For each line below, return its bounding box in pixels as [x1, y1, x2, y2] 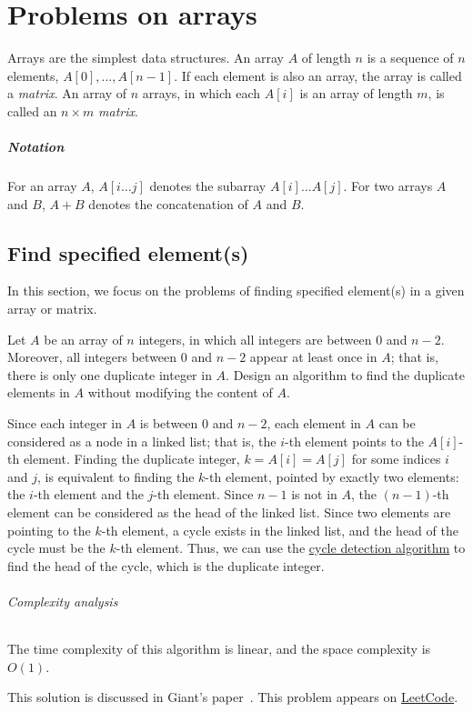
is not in [291, 485, 337, 504]
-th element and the [33, 485, 144, 504]
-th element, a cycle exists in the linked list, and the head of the [101, 520, 458, 539]
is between [139, 414, 198, 433]
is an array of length [299, 84, 413, 103]
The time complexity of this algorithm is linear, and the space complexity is [7, 639, 431, 658]
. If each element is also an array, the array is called [174, 65, 462, 85]
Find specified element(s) [7, 238, 249, 266]
